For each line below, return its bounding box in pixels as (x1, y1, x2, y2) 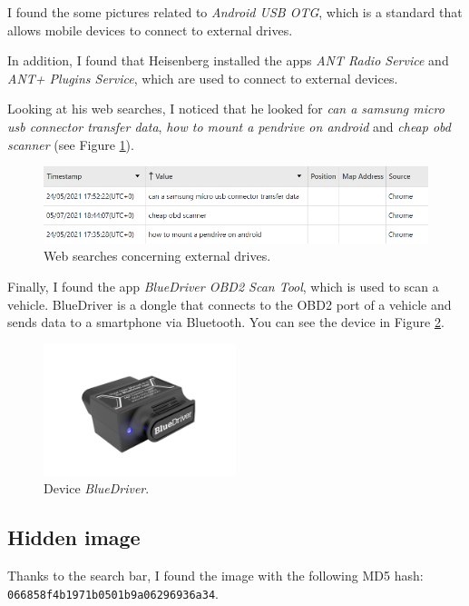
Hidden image (7, 523, 141, 551)
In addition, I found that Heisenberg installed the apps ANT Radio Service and (7, 51, 449, 70)
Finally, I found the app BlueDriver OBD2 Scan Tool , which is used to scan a (7, 276, 439, 295)
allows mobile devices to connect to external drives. (7, 20, 293, 39)
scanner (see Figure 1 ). (7, 134, 134, 154)
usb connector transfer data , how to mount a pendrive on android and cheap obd (7, 116, 451, 135)
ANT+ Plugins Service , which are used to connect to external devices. (7, 68, 398, 87)
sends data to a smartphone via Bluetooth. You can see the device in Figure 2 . (7, 313, 445, 332)
